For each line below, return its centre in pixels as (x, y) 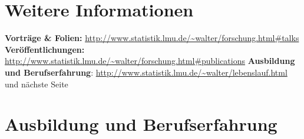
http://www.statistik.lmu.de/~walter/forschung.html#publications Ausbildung (150, 61)
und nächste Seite (37, 84)
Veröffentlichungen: (45, 49)
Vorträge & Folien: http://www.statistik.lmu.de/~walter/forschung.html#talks (152, 38)
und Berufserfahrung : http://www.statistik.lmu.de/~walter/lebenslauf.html (146, 72)
